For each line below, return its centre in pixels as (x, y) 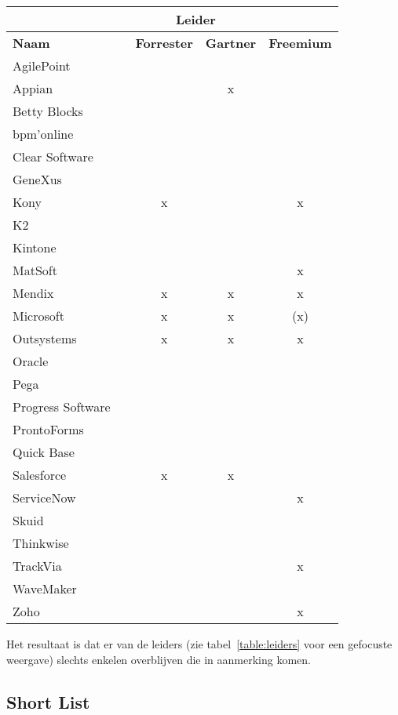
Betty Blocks (48, 111)
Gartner (231, 43)
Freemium (300, 43)
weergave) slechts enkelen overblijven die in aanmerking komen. (159, 659)
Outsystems (45, 338)
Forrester (164, 43)
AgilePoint (42, 65)
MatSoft (35, 270)
